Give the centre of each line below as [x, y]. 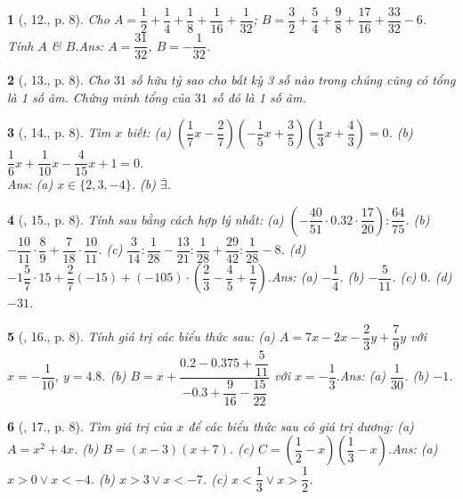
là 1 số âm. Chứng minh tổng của [99, 97]
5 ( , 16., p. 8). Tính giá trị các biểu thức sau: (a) [141, 336]
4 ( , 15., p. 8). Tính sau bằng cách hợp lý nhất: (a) [146, 219]
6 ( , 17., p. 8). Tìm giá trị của [90, 425]
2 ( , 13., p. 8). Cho [58, 80]
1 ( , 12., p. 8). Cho [58, 19]
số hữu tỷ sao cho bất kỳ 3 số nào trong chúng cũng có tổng [293, 80]
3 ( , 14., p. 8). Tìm [59, 132]
